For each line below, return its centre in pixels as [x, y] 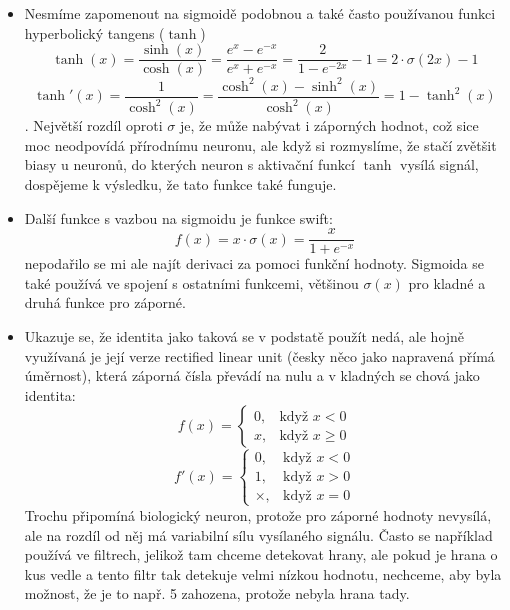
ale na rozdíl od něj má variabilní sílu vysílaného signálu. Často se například [258, 534]
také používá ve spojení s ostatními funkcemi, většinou [191, 282]
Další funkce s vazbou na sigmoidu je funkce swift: [178, 217]
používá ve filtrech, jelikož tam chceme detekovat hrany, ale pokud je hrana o [261, 554]
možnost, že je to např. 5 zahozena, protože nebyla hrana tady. [217, 593]
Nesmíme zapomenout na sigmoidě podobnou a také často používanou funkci [260, 13]
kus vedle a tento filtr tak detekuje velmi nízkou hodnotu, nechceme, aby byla [263, 573]
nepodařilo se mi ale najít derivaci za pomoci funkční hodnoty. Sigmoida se [254, 263]
